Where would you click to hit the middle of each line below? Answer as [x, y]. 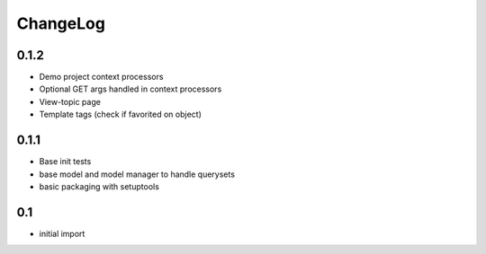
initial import [62, 233]
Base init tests [65, 162]
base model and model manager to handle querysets [137, 174]
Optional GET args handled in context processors [130, 89]
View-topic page [70, 101]
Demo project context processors [101, 77]
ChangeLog [61, 23]
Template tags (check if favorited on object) [121, 114]
